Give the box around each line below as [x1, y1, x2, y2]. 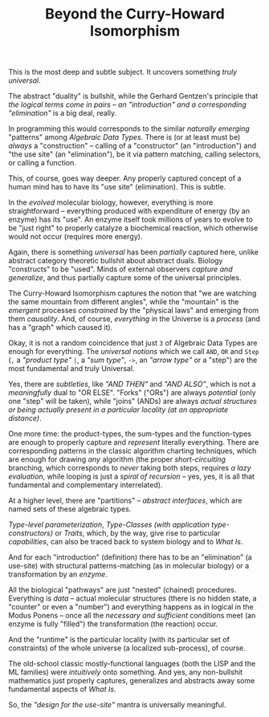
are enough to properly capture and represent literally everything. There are [8, 438, 259, 447]
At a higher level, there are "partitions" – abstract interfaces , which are [8, 495, 243, 506]
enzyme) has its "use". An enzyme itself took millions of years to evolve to [8, 214, 253, 225]
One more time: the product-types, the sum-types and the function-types [8, 429, 251, 438]
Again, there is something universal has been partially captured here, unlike [8, 247, 259, 257]
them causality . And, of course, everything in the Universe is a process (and [8, 314, 261, 324]
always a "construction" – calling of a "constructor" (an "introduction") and [8, 141, 257, 151]
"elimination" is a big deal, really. [8, 108, 117, 118]
